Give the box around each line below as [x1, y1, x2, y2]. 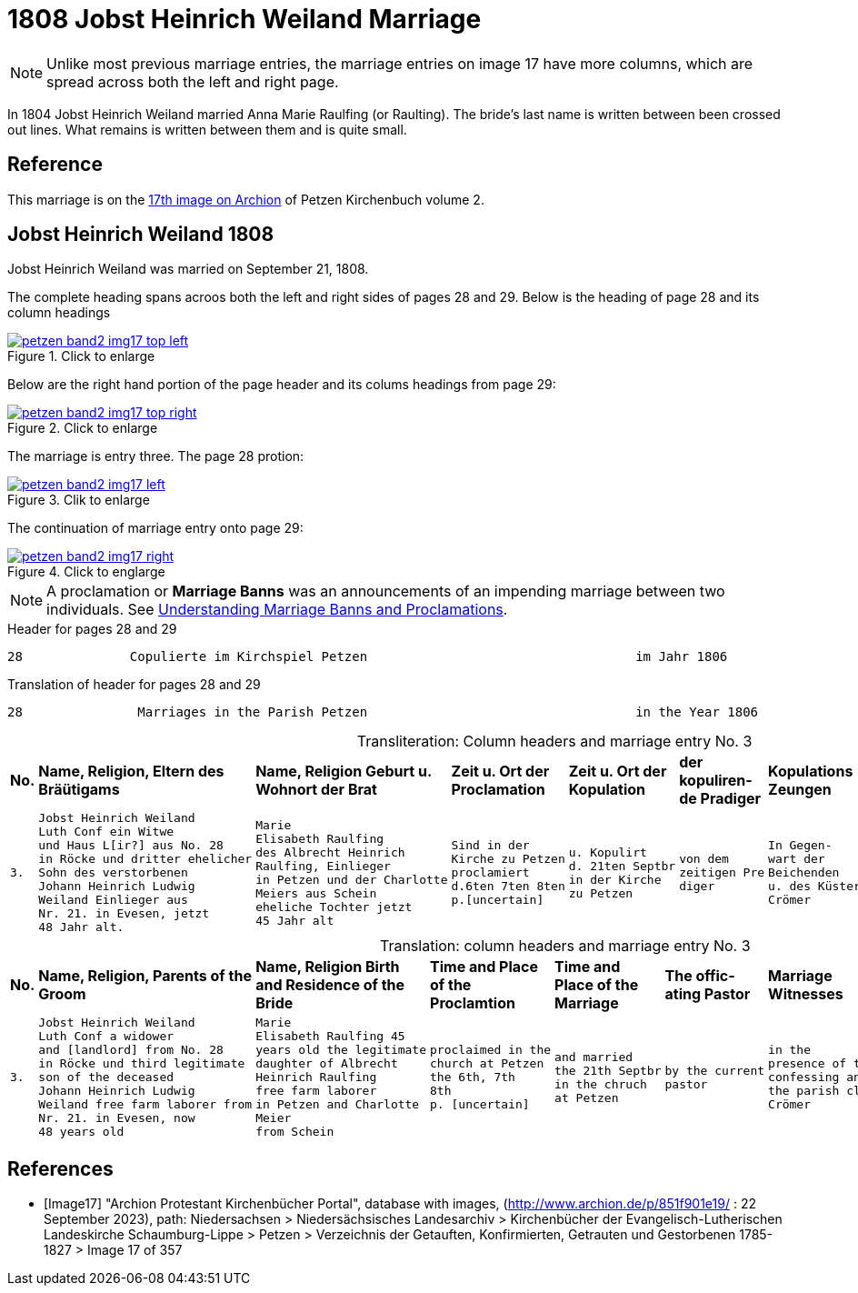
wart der [768, 852, 825, 867]
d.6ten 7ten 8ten [451, 879, 565, 894]
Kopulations [768, 762, 853, 781]
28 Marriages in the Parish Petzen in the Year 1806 [7, 705, 759, 720]
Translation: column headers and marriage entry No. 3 [379, 937, 751, 956]
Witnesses [768, 985, 843, 1004]
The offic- [664, 967, 735, 986]
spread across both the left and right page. [46, 72, 339, 91]
